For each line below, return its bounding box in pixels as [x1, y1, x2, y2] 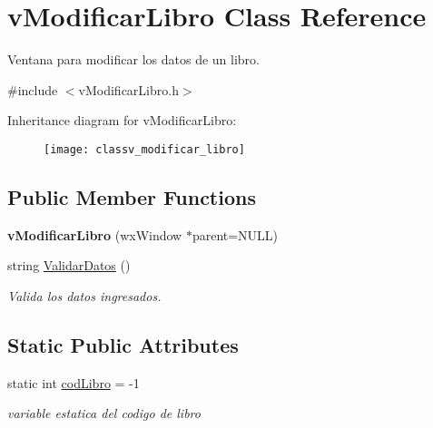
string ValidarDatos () [7, 256, 131, 275]
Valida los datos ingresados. [7, 286, 162, 305]
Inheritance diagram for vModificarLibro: [7, 111, 237, 130]
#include [7, 80, 58, 99]
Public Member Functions [7, 182, 256, 210]
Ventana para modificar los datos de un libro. [7, 50, 260, 69]
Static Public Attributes [7, 330, 239, 358]
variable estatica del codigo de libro [7, 404, 201, 423]
